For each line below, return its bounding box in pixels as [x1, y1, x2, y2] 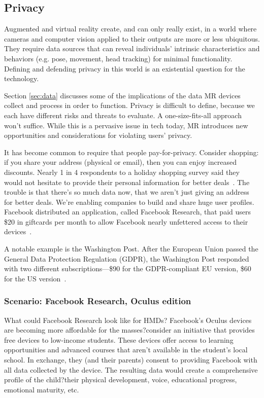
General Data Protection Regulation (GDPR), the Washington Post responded [4, 253, 249, 264]
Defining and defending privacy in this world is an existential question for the [4, 63, 245, 74]
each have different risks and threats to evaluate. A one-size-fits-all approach [4, 110, 242, 120]
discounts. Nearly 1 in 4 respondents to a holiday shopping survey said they [4, 166, 240, 177]
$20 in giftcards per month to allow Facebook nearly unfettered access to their [4, 216, 248, 227]
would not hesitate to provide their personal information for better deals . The [4, 176, 250, 187]
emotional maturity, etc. [4, 384, 79, 394]
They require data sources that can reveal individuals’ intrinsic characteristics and [4, 43, 260, 54]
